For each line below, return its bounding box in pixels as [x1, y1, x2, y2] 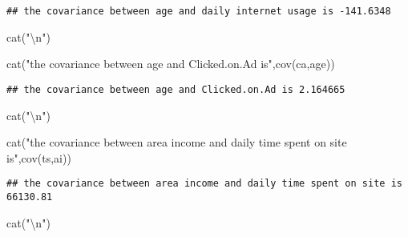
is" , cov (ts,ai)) [6, 149, 71, 166]
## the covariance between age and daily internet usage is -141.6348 [6, 6, 391, 17]
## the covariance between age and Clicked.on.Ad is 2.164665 [6, 83, 345, 95]
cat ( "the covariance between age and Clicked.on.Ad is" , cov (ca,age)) [6, 55, 335, 72]
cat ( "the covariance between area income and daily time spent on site [6, 134, 347, 151]
